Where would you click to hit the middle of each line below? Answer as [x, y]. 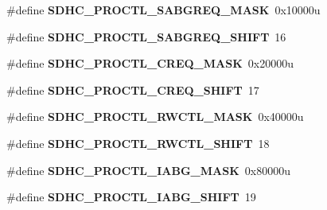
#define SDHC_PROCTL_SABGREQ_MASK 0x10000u [163, 10]
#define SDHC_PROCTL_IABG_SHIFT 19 [131, 197]
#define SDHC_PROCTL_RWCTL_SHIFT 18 [138, 143]
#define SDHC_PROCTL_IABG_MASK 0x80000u [148, 170]
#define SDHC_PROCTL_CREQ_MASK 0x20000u [150, 63]
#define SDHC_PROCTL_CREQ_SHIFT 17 [133, 89]
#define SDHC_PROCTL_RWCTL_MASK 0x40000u [155, 117]
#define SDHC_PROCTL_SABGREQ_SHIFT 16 [146, 36]
